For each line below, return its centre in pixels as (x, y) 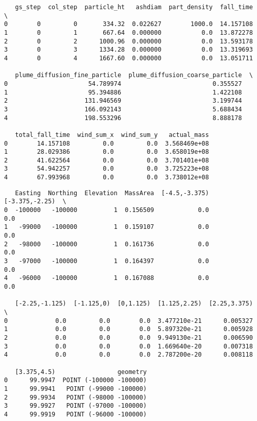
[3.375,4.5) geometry (81, 372)
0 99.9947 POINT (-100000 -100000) (76, 380)
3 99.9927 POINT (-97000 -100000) (76, 406)
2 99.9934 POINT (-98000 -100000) (76, 397)
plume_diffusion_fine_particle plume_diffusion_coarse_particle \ (134, 75)
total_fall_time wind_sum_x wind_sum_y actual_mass (112, 135)
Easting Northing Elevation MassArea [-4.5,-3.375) (112, 193)
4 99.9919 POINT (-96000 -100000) (76, 414)
